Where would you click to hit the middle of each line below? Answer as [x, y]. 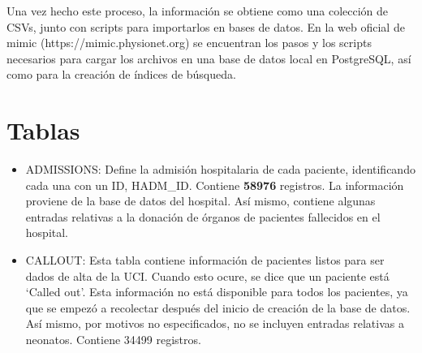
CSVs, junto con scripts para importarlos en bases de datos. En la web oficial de [206, 26]
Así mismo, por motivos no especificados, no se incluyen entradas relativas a [215, 323]
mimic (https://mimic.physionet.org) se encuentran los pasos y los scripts [189, 43]
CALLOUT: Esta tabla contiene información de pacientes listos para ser [205, 260]
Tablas [43, 130]
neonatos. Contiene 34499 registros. [113, 340]
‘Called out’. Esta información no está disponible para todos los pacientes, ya [217, 292]
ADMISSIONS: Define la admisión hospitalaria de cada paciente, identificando [220, 169]
